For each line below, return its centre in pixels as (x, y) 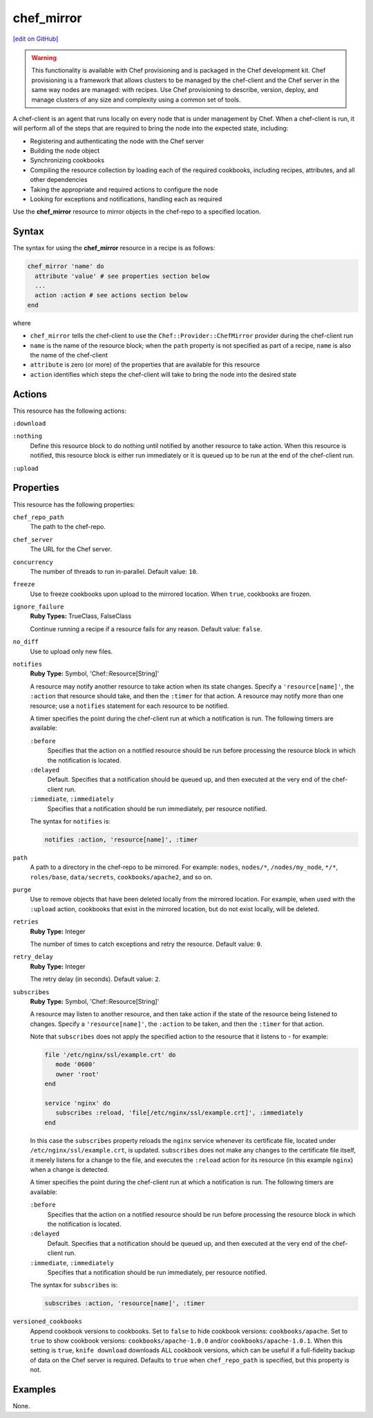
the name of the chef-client (69, 355)
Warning (44, 57)
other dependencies (59, 180)
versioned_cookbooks (48, 1322)
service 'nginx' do (77, 1103)
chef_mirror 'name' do (66, 267)
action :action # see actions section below (111, 295)
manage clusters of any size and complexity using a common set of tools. (136, 100)
